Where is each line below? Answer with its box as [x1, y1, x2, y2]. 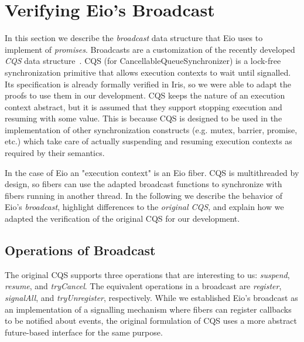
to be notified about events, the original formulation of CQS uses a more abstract [5, 314, 298, 327]
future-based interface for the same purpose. [5, 326, 163, 338]
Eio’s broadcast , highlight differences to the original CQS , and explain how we [5, 201, 284, 213]
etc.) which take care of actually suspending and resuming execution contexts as [5, 135, 292, 147]
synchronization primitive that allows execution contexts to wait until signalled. [5, 66, 291, 78]
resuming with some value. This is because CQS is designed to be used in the [5, 112, 282, 124]
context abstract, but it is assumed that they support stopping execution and [5, 100, 282, 113]
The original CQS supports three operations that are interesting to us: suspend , [5, 268, 290, 280]
